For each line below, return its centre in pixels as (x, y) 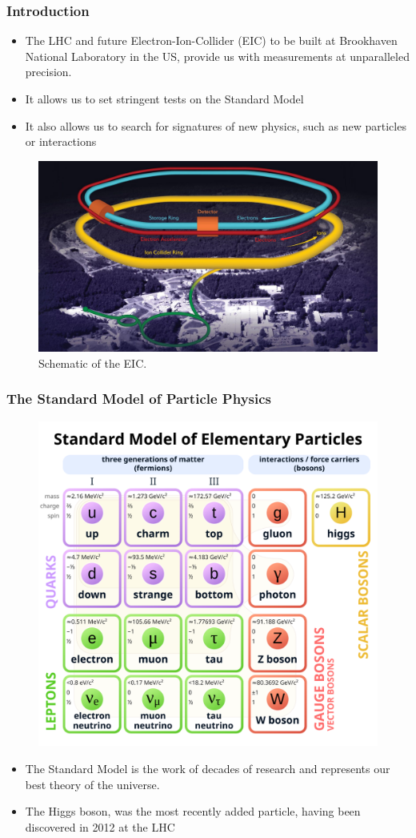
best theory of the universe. (92, 784)
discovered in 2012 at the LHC (100, 826)
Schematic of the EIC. (93, 363)
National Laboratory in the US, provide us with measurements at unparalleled (217, 56)
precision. (48, 72)
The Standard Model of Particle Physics (139, 399)
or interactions (61, 141)
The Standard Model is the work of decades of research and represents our (208, 769)
